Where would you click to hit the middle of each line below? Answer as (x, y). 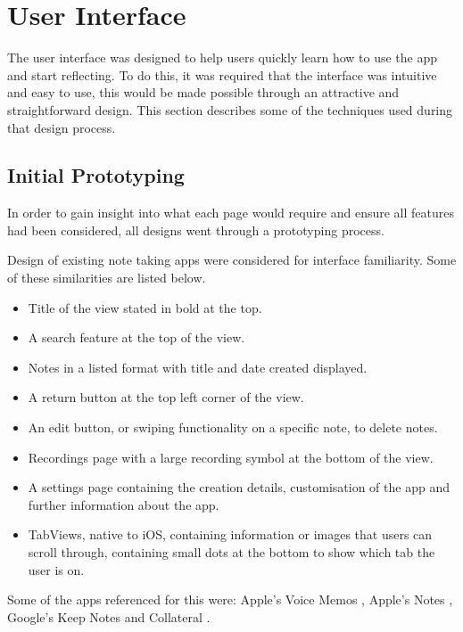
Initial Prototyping (96, 175)
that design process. (62, 127)
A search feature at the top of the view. (136, 337)
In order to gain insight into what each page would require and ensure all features (231, 213)
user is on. (56, 569)
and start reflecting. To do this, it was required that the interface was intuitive (222, 74)
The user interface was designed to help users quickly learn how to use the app (223, 57)
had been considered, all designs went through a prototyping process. (196, 230)
